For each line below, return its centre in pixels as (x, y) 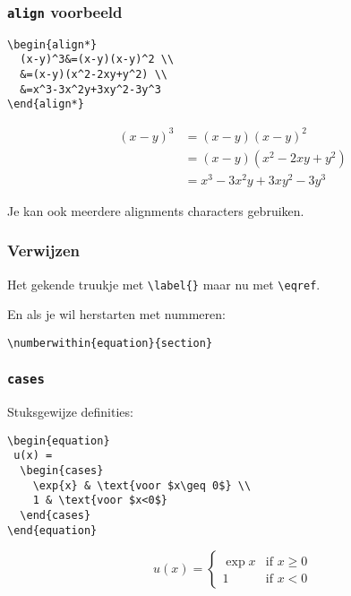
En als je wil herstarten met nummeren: (116, 314)
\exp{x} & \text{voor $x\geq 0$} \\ (142, 485)
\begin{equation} (59, 441)
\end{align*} (46, 104)
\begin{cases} (62, 471)
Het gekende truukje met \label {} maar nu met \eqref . (164, 284)
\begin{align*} (52, 44)
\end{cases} (56, 516)
